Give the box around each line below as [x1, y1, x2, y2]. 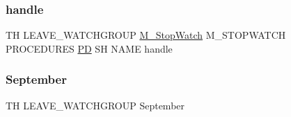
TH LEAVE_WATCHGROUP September [6, 98, 185, 112]
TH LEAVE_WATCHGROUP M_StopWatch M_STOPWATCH [6, 28, 286, 42]
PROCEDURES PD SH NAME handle [6, 41, 173, 55]
